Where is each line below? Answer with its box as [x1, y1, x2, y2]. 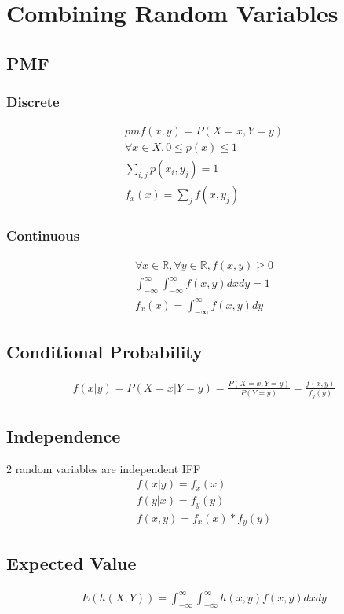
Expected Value [6, 550, 137, 575]
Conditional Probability [6, 339, 203, 363]
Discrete [6, 92, 60, 112]
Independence [6, 424, 121, 447]
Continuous [6, 226, 80, 245]
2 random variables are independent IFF [6, 460, 201, 476]
